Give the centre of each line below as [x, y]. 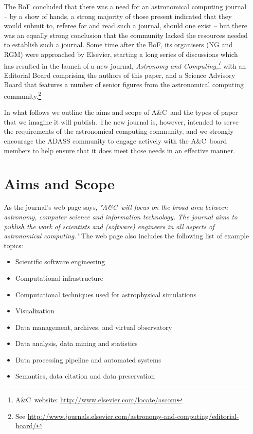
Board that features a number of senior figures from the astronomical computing [124, 84]
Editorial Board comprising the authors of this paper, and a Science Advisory [120, 75]
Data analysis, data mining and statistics [76, 343]
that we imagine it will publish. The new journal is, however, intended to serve [121, 121]
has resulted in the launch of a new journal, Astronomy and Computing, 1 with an [125, 65]
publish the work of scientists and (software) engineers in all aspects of [109, 226]
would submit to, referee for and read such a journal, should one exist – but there [126, 26]
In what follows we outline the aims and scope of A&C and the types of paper [121, 112]
